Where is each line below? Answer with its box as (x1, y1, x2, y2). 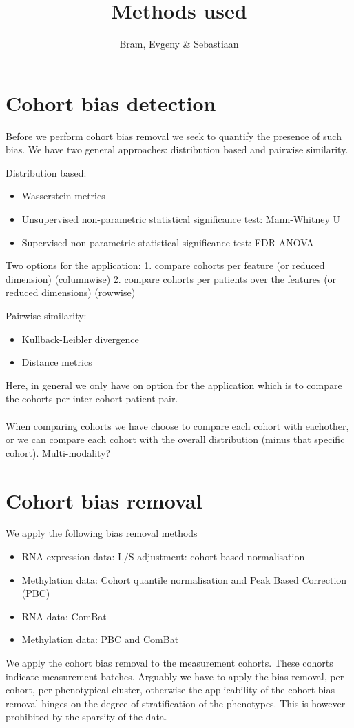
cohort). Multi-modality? (6, 445, 111, 460)
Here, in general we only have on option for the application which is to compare (6, 377, 342, 392)
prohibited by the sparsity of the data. (6, 709, 167, 724)
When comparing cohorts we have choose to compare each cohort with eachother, (6, 418, 349, 433)
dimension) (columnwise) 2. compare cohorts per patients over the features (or (6, 271, 337, 286)
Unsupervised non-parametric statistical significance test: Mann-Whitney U (21, 212, 341, 226)
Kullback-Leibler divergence (21, 331, 139, 346)
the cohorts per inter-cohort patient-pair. (6, 391, 178, 406)
